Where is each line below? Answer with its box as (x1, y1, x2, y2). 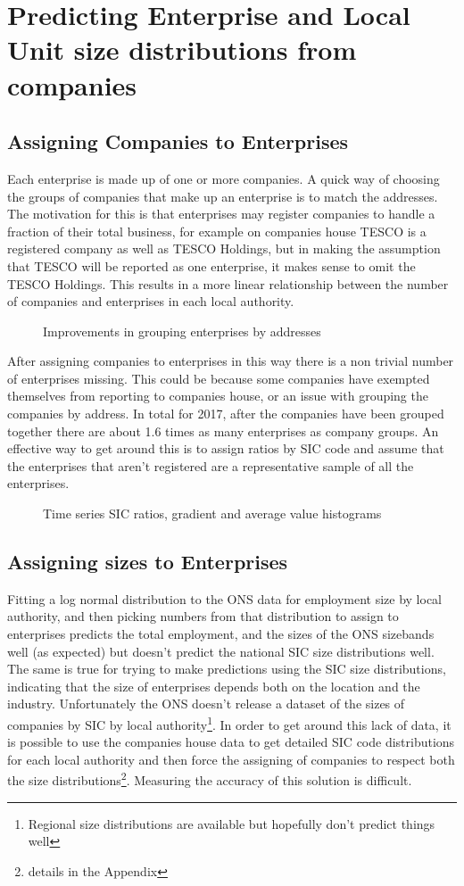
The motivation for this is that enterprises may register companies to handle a (7, 204, 435, 223)
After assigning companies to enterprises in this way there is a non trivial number (7, 352, 454, 370)
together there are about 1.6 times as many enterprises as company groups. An (7, 421, 439, 440)
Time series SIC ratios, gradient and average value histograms (43, 504, 382, 523)
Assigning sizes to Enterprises (7, 548, 288, 575)
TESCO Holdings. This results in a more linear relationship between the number (7, 274, 449, 293)
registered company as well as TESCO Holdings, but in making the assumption (7, 239, 441, 258)
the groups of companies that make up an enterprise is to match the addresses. (7, 186, 438, 205)
